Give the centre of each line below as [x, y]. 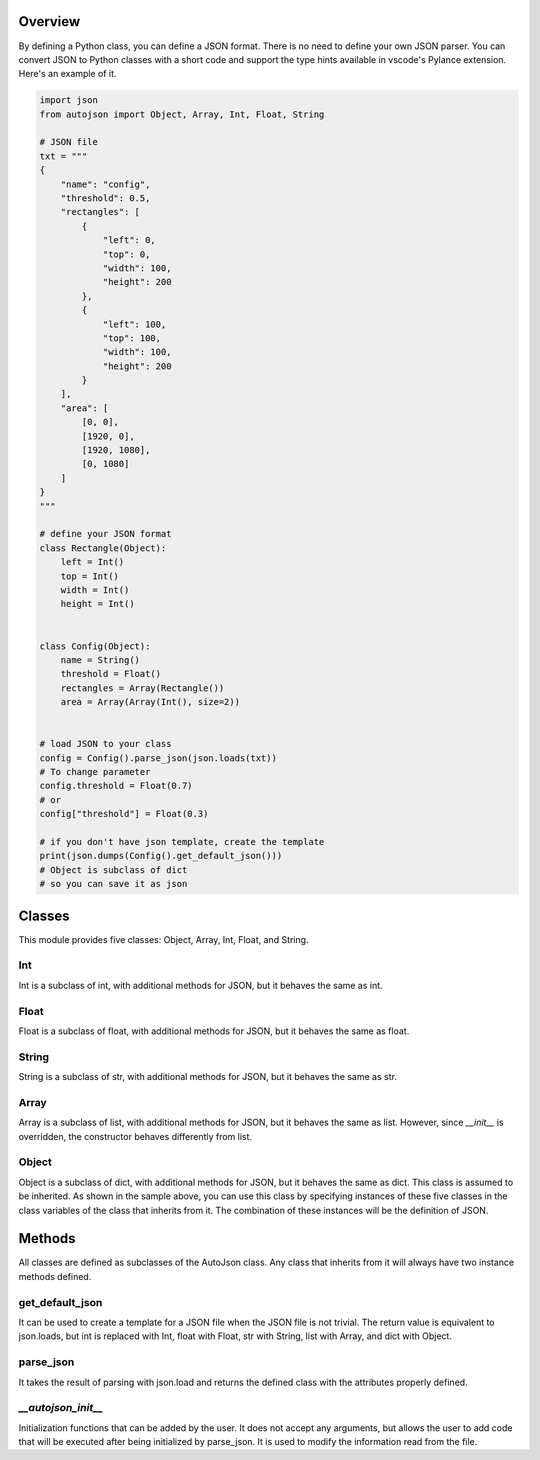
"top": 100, [132, 338]
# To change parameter [95, 772]
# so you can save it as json [113, 884]
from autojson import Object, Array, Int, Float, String [182, 114]
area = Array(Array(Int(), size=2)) [150, 702]
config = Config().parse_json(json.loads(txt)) [158, 758]
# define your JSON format [105, 534]
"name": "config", [105, 184]
